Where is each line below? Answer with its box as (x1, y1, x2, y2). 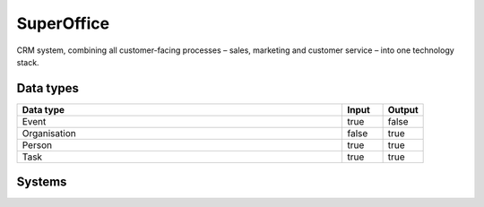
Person (22, 139, 53, 151)
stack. (16, 56, 39, 67)
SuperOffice (16, 13, 110, 33)
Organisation (22, 126, 76, 139)
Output (387, 103, 419, 116)
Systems (16, 175, 67, 190)
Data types (16, 81, 80, 96)
